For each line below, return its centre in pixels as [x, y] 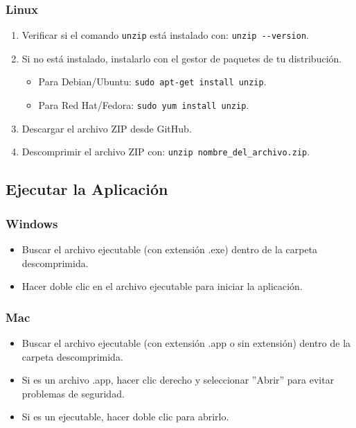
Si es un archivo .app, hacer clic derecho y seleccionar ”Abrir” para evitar [178, 380]
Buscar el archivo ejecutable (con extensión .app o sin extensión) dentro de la [186, 343]
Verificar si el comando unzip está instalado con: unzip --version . [165, 35]
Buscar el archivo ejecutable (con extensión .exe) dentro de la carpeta [170, 249]
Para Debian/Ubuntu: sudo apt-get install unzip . [152, 82]
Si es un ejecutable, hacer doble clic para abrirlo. [125, 417]
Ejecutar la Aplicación [87, 189]
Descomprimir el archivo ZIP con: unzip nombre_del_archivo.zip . [166, 152]
